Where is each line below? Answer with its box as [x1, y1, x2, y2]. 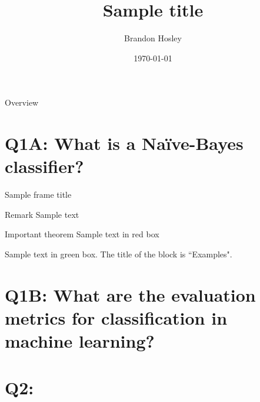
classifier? [5, 154, 84, 178]
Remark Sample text [5, 208, 79, 220]
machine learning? [5, 329, 155, 353]
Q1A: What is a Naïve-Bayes [5, 131, 244, 155]
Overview [5, 96, 39, 109]
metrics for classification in [5, 305, 228, 329]
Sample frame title [5, 188, 72, 201]
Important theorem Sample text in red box [5, 228, 159, 240]
